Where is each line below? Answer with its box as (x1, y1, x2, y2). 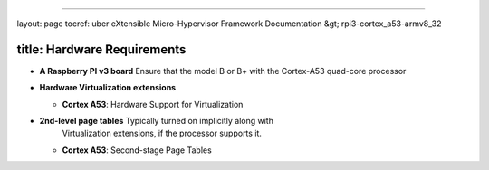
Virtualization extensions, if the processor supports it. (62, 127, 263, 139)
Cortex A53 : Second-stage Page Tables (62, 145, 212, 156)
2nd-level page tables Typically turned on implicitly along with (39, 116, 273, 127)
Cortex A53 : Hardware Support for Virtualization (62, 99, 244, 109)
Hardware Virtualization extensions (39, 82, 177, 93)
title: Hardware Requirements (16, 42, 187, 57)
